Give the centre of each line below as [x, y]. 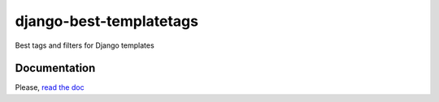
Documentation [55, 68]
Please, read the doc [50, 87]
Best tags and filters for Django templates [85, 45]
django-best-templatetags [107, 21]
